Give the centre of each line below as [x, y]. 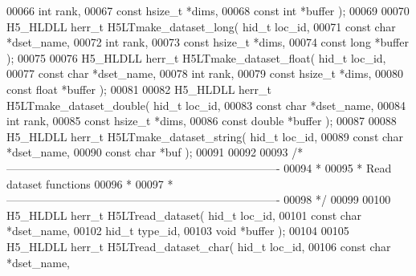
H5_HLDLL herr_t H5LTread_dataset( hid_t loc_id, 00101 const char [184, 215]
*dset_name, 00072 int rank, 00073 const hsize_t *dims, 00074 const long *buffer [208, 42]
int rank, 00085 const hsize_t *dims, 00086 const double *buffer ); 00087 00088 [202, 121]
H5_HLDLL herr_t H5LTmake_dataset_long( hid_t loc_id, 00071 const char [201, 26]
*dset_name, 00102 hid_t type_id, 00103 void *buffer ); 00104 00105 [178, 231]
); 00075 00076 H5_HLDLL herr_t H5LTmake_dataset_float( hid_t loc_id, [196, 57]
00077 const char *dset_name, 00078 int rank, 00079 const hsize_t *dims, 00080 [205, 73]
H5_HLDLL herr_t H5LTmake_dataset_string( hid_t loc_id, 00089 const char [205, 136]
